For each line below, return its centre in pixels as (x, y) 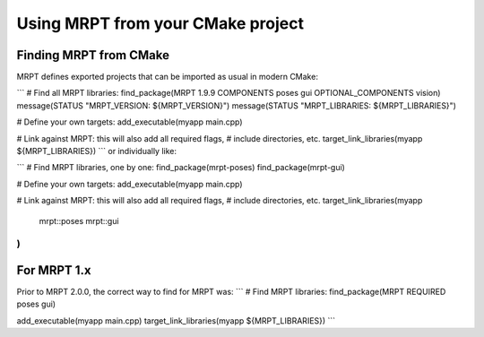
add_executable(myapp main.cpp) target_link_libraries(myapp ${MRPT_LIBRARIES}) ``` (176, 320)
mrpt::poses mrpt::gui (79, 220)
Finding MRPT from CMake (93, 55)
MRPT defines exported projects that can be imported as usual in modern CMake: (167, 77)
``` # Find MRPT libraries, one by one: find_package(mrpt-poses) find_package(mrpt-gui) (181, 168)
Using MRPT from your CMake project (160, 23)
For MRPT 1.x (54, 270)
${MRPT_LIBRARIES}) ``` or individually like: (97, 151)
